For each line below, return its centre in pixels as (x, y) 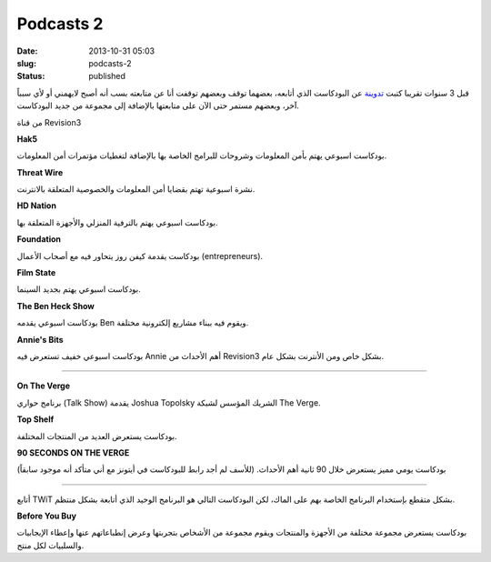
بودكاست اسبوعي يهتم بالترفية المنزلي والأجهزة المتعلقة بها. (117, 222)
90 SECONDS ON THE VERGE (73, 452)
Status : (31, 76)
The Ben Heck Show (56, 306)
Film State (36, 273)
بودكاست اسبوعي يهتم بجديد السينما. (79, 289)
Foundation (39, 239)
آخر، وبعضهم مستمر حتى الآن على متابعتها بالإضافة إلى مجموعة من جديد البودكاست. (158, 105)
